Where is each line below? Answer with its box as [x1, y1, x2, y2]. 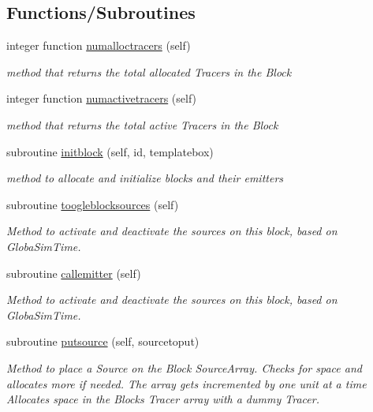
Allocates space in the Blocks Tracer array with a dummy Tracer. [6, 391, 319, 407]
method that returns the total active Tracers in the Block [6, 116, 278, 133]
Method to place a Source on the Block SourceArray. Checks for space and [6, 359, 362, 376]
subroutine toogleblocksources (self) [6, 196, 179, 212]
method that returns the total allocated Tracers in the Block [6, 63, 292, 80]
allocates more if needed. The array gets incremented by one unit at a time [6, 375, 367, 391]
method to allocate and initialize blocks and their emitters [6, 170, 284, 186]
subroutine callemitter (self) [6, 264, 141, 281]
